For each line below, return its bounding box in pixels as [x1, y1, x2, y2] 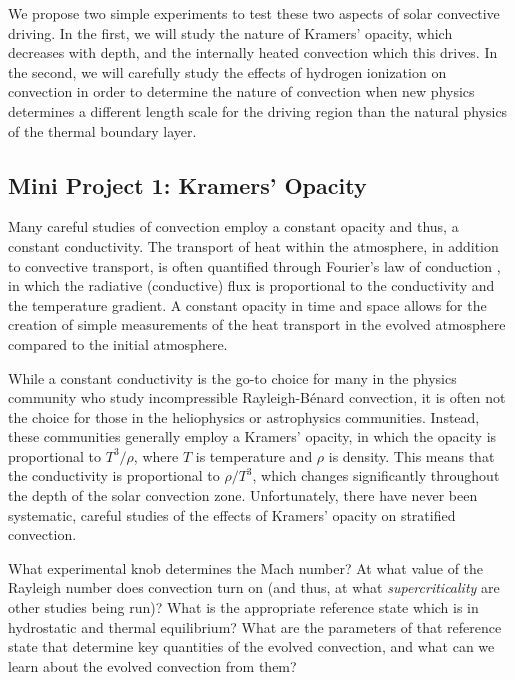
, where [133, 445, 179, 466]
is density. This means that [328, 445, 495, 466]
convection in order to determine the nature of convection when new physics [8, 81, 475, 102]
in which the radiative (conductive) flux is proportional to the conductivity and [8, 275, 495, 296]
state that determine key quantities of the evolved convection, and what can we [8, 636, 495, 657]
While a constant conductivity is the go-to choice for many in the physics [8, 367, 457, 388]
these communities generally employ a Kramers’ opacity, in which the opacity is [8, 426, 497, 447]
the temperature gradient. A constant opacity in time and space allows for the [8, 294, 487, 315]
